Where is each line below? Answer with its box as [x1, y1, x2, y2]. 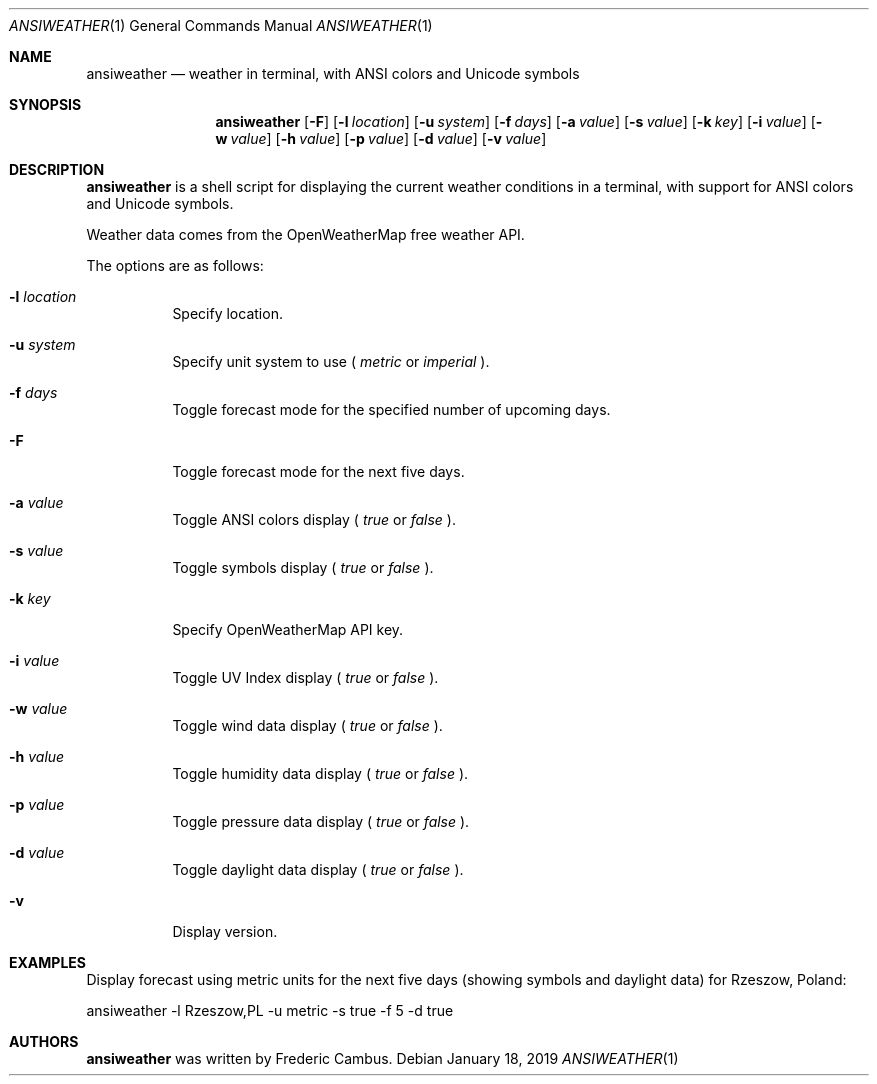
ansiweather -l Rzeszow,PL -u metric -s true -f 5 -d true [86, 1002, 454, 1019]
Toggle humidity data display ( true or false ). [172, 765, 469, 782]
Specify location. [172, 305, 283, 322]
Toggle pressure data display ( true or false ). [172, 813, 470, 830]
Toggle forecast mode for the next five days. [172, 463, 465, 480]
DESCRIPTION [9, 161, 105, 178]
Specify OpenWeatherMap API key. [172, 621, 404, 638]
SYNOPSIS [9, 96, 82, 113]
